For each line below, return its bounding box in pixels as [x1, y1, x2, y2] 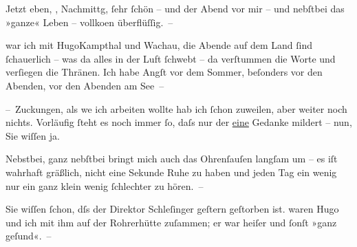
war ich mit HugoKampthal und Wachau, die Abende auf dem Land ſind [6, 38, 312, 52]
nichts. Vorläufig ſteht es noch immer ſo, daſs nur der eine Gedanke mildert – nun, [6, 115, 352, 129]
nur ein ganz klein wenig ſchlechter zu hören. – [6, 178, 204, 193]
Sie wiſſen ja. [6, 128, 60, 142]
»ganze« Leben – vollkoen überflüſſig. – [6, 14, 173, 29]
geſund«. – [6, 228, 52, 243]
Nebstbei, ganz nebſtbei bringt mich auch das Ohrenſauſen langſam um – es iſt [6, 151, 338, 166]
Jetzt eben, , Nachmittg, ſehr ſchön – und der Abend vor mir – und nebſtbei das [6, 1, 345, 15]
